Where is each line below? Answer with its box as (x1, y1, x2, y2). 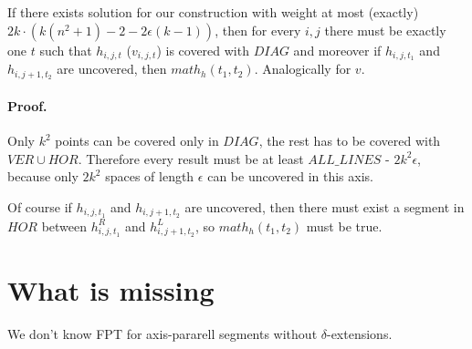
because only (7, 167, 79, 186)
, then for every (215, 20, 301, 39)
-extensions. (326, 324, 393, 344)
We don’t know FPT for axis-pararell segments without (7, 324, 318, 344)
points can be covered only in (55, 131, 219, 150)
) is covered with (156, 40, 249, 59)
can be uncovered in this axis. (207, 167, 373, 186)
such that (39, 40, 92, 59)
